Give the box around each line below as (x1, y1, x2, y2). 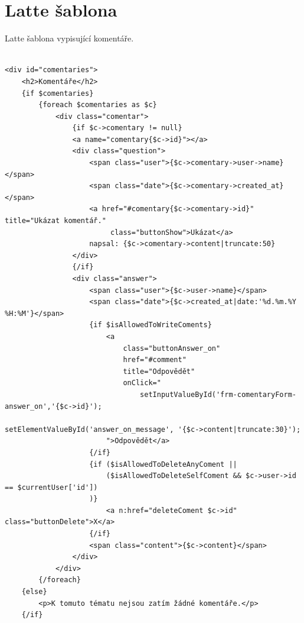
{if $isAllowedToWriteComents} (89, 321, 212, 330)
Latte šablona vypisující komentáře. (5, 32, 134, 44)
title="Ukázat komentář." (5, 217, 106, 225)
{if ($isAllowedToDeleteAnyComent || (89, 460, 237, 469)
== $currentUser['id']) (5, 483, 98, 492)
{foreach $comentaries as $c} (38, 101, 157, 109)
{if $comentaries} (21, 89, 94, 98)
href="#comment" (123, 356, 187, 364)
